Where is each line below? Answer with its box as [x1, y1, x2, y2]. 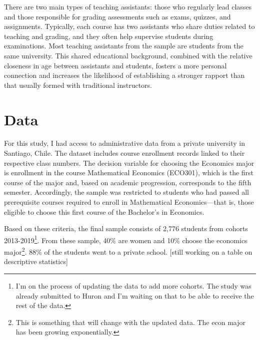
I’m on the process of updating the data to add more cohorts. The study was [15, 280, 251, 291]
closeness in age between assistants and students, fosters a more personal [4, 60, 227, 70]
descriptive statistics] [4, 256, 68, 267]
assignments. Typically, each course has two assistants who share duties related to [4, 21, 255, 31]
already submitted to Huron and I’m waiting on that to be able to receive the [15, 290, 254, 301]
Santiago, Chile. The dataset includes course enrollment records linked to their [4, 148, 245, 158]
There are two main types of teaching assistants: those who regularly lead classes [4, 1, 252, 11]
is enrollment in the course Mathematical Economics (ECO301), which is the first [4, 167, 254, 178]
